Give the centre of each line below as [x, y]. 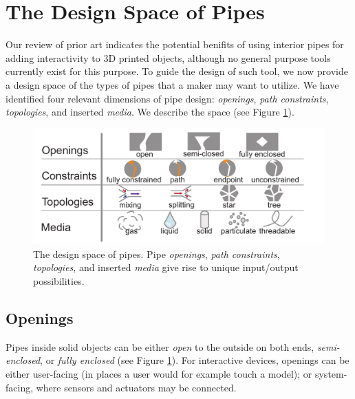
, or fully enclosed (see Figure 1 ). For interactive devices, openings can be [195, 360]
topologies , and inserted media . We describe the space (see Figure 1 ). [150, 112]
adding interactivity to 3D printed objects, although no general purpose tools [168, 57]
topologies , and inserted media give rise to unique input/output [166, 267]
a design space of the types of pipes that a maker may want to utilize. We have [172, 84]
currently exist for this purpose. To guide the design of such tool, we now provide [177, 71]
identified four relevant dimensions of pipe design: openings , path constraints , [167, 98]
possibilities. [59, 280]
